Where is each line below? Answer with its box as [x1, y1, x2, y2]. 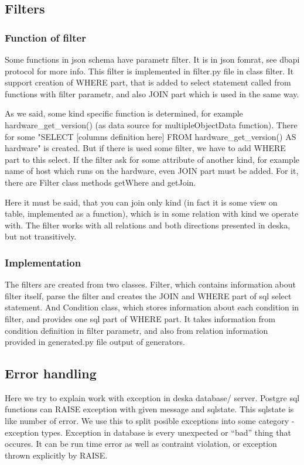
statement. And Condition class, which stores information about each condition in [5, 301, 299, 313]
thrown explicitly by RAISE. [5, 449, 108, 461]
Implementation [5, 255, 81, 269]
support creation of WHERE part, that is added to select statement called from [5, 76, 291, 88]
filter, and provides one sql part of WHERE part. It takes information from [5, 312, 275, 324]
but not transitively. [5, 230, 77, 242]
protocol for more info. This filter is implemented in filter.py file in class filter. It [5, 64, 294, 77]
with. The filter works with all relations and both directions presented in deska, [5, 218, 291, 231]
